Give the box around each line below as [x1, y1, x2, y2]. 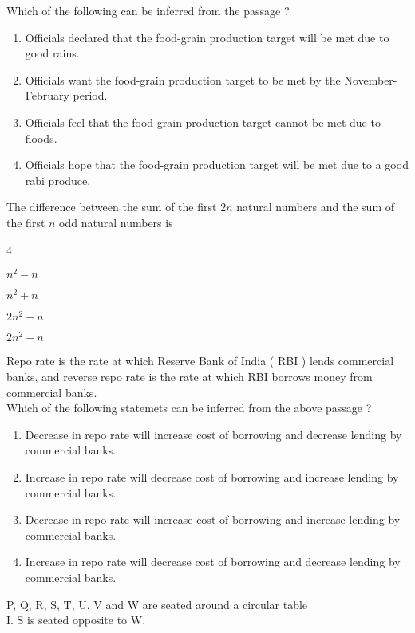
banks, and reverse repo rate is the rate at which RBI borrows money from [6, 368, 373, 385]
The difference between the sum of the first [6, 199, 217, 215]
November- [344, 71, 397, 88]
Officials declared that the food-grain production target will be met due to [25, 29, 389, 45]
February [25, 87, 69, 104]
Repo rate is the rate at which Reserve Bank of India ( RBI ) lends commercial [6, 352, 394, 369]
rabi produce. [25, 171, 91, 188]
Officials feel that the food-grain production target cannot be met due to [25, 113, 381, 130]
